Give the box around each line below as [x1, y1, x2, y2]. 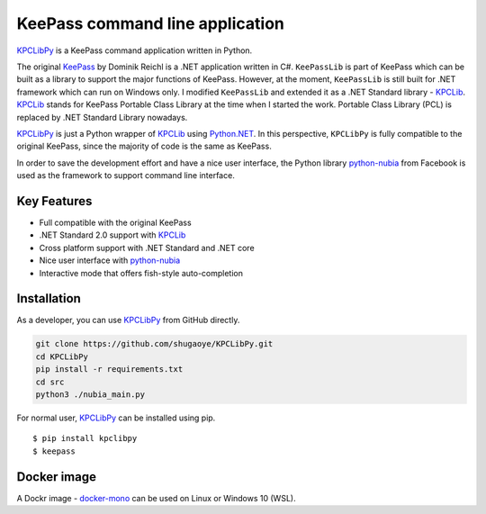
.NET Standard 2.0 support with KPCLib [39, 230, 186, 240]
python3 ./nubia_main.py [35, 389, 146, 400]
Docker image [16, 469, 96, 484]
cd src [35, 376, 65, 387]
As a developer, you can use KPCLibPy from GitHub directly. [16, 315, 240, 326]
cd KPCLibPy [35, 351, 89, 362]
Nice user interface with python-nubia [39, 255, 181, 266]
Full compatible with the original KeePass [39, 217, 193, 228]
